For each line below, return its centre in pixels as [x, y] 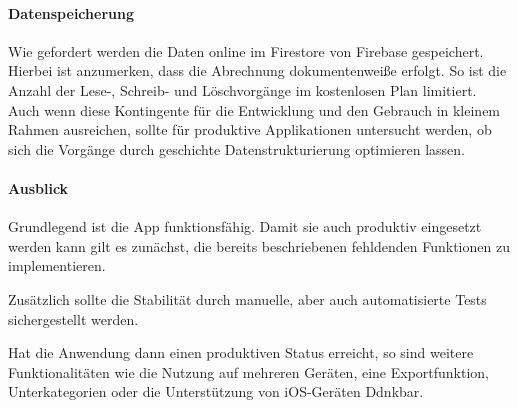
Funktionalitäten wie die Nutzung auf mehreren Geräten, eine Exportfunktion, [249, 371]
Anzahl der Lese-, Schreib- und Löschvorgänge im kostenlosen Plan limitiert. [242, 89]
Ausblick [38, 187]
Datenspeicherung [71, 12]
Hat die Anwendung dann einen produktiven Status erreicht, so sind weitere [241, 352]
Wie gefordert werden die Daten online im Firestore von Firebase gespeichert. [246, 50]
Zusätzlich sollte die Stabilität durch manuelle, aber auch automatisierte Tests [247, 298]
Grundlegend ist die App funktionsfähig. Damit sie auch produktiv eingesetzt [245, 226]
